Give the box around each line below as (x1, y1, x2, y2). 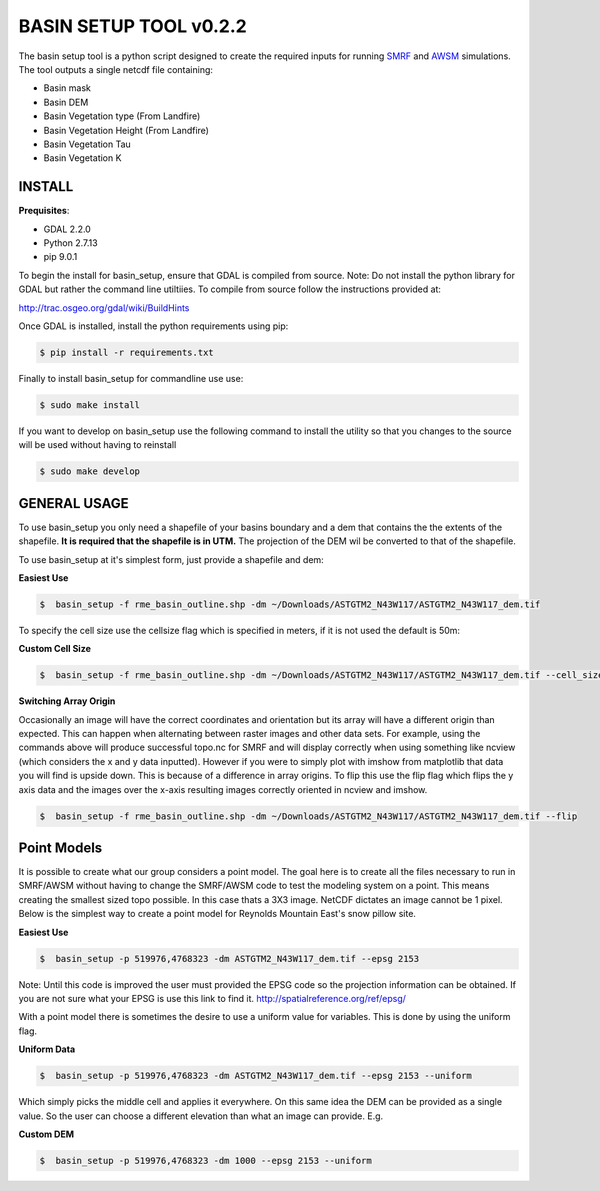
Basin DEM (43, 96, 89, 108)
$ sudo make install (39, 399, 140, 410)
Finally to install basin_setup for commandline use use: (18, 372, 244, 384)
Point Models (18, 839, 103, 856)
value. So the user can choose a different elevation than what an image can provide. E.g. (18, 1110, 384, 1122)
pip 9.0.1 (43, 251, 78, 263)
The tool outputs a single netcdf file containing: (18, 63, 214, 75)
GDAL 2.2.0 (43, 223, 92, 235)
